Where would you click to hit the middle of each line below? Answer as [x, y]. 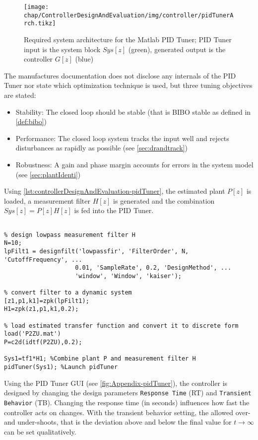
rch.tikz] [40, 24]
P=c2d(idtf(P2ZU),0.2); [43, 342]
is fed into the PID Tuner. [114, 210]
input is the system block [62, 49]
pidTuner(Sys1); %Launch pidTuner [61, 367]
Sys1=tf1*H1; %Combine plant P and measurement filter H [100, 359]
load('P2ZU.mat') [32, 334]
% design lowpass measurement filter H [70, 235]
